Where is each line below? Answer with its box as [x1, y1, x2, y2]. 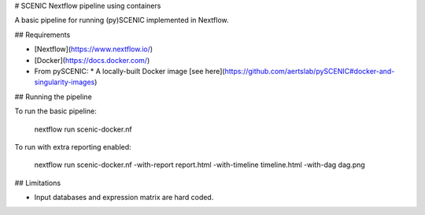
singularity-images [34, 77, 95, 87]
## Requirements [14, 30, 71, 39]
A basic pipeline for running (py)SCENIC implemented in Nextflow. [14, 16, 229, 25]
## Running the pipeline [14, 91, 92, 102]
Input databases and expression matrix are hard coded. [34, 193, 214, 202]
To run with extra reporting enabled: [14, 142, 131, 151]
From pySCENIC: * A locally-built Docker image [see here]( [34, 66, 225, 76]
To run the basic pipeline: [14, 106, 98, 116]
